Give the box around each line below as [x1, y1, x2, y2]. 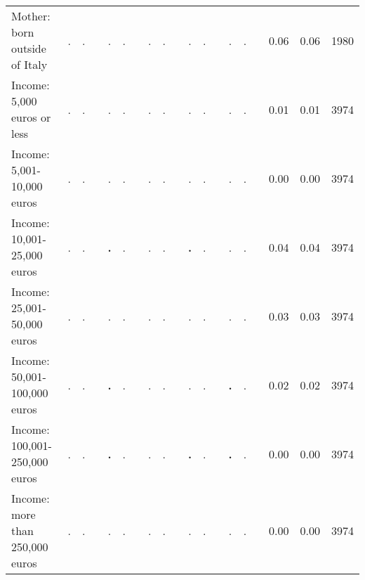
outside [11, 40, 46, 56]
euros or [11, 109, 51, 125]
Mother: [11, 8, 51, 24]
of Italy [11, 56, 48, 72]
